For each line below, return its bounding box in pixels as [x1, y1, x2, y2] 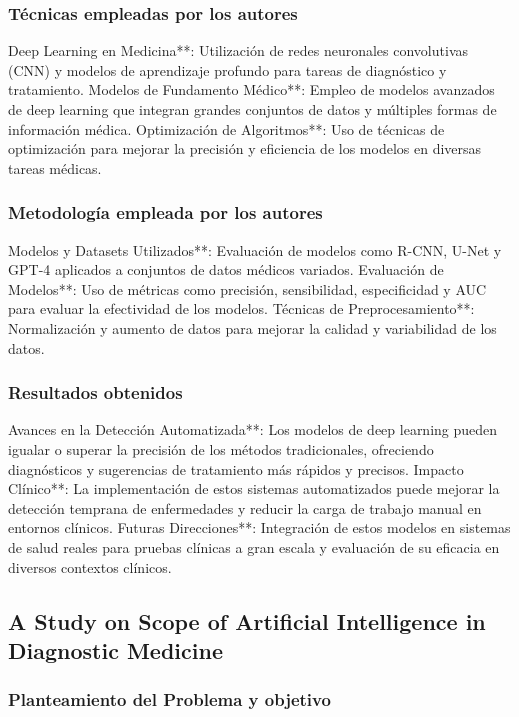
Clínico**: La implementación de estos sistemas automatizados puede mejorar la [8, 478, 500, 499]
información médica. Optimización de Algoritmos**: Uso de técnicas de [8, 118, 445, 139]
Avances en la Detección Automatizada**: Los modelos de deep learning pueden [8, 419, 498, 440]
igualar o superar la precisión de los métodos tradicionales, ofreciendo [8, 438, 434, 459]
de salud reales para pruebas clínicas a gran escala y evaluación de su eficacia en [8, 536, 500, 557]
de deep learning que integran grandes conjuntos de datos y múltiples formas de [8, 99, 497, 119]
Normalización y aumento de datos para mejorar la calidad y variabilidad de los [8, 317, 497, 338]
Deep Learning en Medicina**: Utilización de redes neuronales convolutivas [8, 40, 469, 61]
